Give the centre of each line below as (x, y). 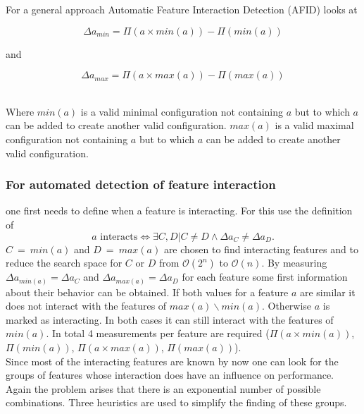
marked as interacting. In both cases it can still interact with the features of (170, 319)
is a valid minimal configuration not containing (182, 111)
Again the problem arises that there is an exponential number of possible (163, 388)
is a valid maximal (314, 125)
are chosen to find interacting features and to (261, 249)
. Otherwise (287, 306)
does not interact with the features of (86, 306)
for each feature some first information (265, 277)
